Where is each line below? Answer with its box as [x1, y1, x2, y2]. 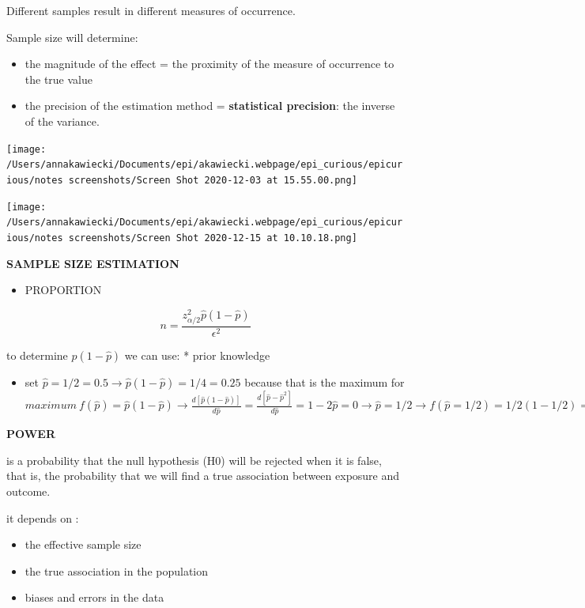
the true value [25, 70, 93, 87]
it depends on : [6, 509, 79, 526]
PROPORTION [25, 281, 102, 298]
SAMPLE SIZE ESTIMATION [6, 255, 179, 271]
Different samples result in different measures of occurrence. [6, 2, 296, 18]
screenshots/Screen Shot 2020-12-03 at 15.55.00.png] [68, 174, 357, 186]
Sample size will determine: [6, 28, 138, 45]
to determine [6, 346, 68, 363]
